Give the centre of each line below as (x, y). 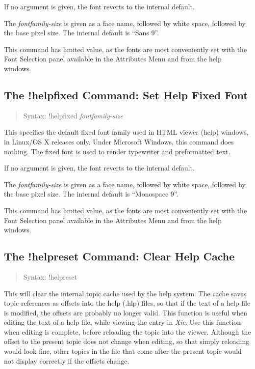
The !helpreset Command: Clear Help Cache (119, 256)
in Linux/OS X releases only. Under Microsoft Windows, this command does (119, 141)
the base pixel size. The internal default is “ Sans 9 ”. (82, 33)
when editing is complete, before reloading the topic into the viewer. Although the (127, 331)
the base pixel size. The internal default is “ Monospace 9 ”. (91, 194)
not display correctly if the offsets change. (67, 360)
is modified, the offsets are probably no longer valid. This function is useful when (126, 312)
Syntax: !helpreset (50, 276)
